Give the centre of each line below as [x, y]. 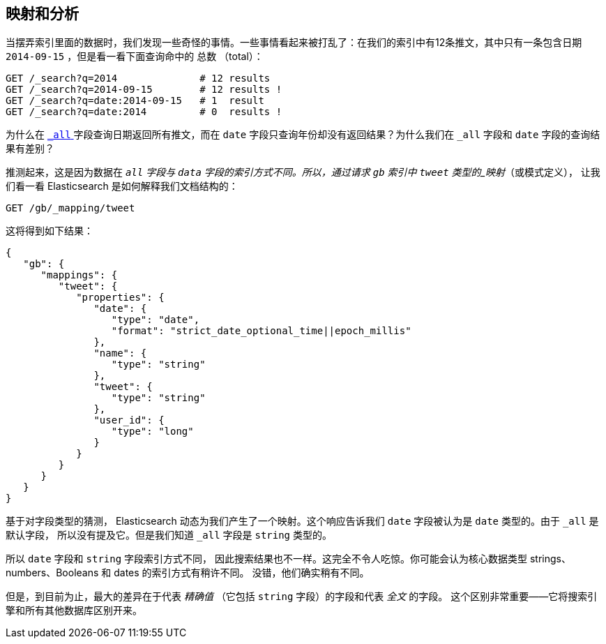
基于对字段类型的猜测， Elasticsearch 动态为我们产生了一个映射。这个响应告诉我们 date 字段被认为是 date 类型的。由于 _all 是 [302, 521]
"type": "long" [152, 432]
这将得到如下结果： [50, 231]
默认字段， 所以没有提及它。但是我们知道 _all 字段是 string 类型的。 [169, 535]
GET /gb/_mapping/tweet [70, 208]
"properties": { [120, 298]
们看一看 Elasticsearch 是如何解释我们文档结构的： [122, 186]
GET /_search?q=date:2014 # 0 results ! [144, 112]
